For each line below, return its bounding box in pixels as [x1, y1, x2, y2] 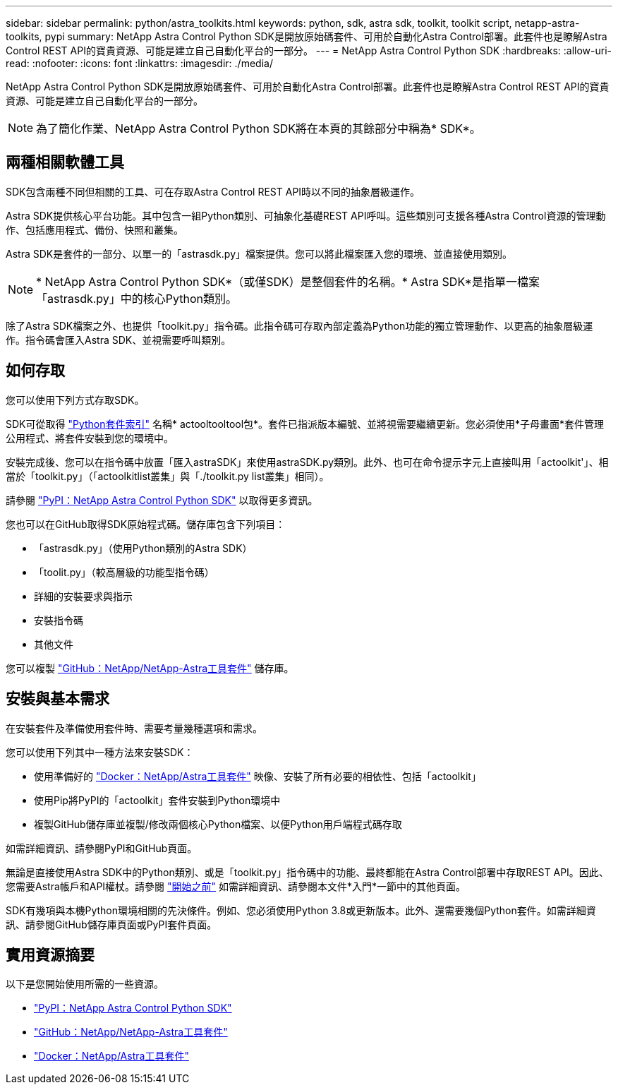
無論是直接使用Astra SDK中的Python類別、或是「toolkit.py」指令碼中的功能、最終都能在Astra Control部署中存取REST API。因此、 [6, 866, 609, 878]
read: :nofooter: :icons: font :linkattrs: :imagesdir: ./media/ [6, 57, 273, 69]
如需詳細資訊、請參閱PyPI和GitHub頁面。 [6, 842, 198, 854]
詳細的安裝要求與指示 [34, 589, 133, 602]
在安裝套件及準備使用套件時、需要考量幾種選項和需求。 [6, 721, 262, 734]
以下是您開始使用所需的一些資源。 [6, 978, 164, 990]
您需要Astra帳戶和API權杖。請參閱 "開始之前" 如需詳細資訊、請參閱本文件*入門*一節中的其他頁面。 [6, 880, 466, 892]
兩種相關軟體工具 [6, 153, 124, 172]
